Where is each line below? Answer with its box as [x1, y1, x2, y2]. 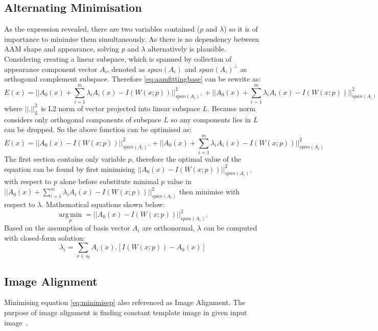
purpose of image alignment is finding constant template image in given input [4, 307, 247, 317]
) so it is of [224, 23, 258, 34]
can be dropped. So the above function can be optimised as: [4, 124, 192, 135]
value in [167, 176, 192, 187]
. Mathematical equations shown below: [41, 198, 165, 209]
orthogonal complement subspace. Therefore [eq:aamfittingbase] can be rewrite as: [4, 73, 261, 84]
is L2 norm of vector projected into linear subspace [41, 103, 200, 113]
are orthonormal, [142, 222, 195, 233]
